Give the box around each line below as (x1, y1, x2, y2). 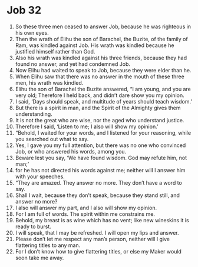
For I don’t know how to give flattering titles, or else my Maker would (15, 248, 182, 255)
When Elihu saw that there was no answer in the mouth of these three (15, 73, 184, 80)
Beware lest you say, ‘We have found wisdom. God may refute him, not (15, 154, 187, 161)
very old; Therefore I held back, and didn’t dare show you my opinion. (15, 92, 184, 99)
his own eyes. (15, 29, 49, 36)
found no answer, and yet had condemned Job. (15, 60, 131, 68)
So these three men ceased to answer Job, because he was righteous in (15, 23, 191, 30)
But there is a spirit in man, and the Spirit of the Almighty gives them (15, 104, 181, 111)
